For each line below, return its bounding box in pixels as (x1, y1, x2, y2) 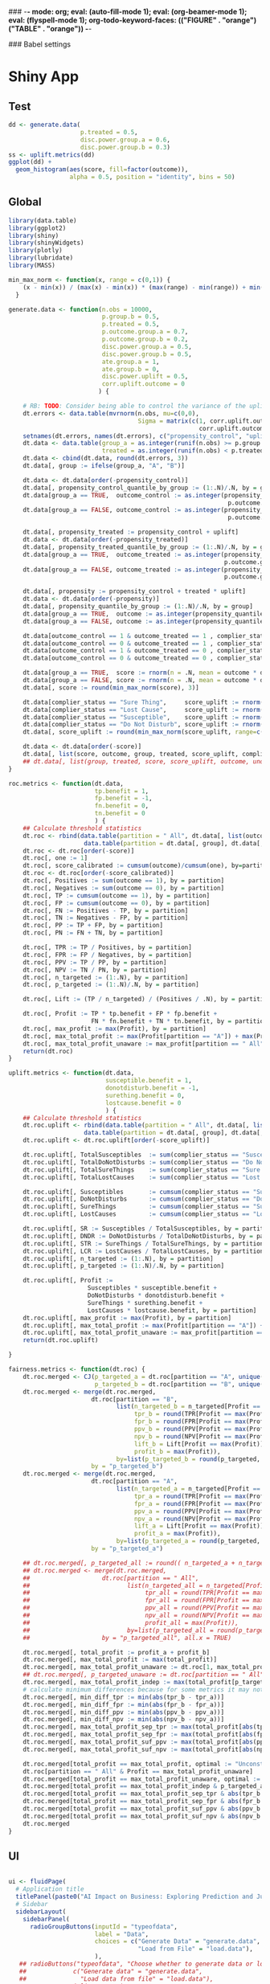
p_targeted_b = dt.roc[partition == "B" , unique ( (94, 1380, 264, 1389)
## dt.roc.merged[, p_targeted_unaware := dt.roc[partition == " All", (22, 1671, 268, 1679)
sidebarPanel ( (22, 1915, 70, 1923)
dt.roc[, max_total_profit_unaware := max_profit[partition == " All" (22, 1040, 264, 1048)
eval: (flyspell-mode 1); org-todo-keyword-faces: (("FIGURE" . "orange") (8, 15, 257, 25)
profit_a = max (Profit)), (133, 1530, 221, 1538)
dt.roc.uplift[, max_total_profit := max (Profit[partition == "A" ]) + (22, 1321, 264, 1329)
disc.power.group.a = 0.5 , (101, 342, 193, 350)
